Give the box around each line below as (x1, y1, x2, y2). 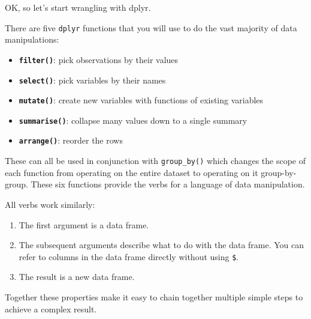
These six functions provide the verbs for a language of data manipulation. (31, 178, 305, 190)
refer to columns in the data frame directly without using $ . (19, 250, 239, 263)
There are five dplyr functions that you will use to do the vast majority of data (5, 21, 297, 34)
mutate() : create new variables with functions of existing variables (19, 94, 264, 106)
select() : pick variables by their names (19, 73, 166, 86)
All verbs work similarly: (5, 198, 95, 210)
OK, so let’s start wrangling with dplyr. (5, 1, 151, 13)
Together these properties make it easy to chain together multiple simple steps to (5, 291, 303, 303)
